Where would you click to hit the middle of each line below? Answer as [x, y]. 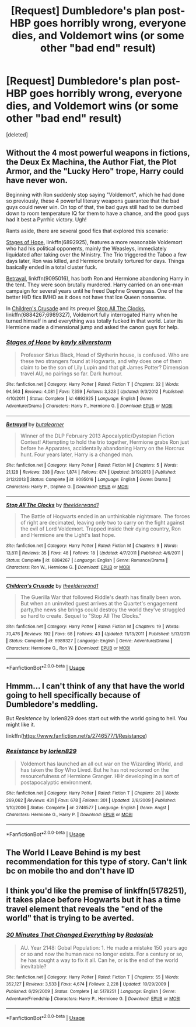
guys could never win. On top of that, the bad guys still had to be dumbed [94, 207]
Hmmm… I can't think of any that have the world [95, 686]
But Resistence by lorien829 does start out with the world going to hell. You [97, 718]
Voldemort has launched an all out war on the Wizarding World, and [101, 764]
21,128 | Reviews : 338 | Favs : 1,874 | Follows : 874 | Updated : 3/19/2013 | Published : [91, 473]
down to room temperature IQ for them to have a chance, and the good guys [98, 213]
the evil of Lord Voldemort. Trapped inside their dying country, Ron [101, 529]
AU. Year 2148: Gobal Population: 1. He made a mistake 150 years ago [104, 947]
